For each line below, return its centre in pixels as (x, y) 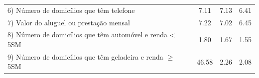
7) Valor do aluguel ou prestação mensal (69, 22)
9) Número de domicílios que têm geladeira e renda (85, 56)
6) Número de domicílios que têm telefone (71, 10)
